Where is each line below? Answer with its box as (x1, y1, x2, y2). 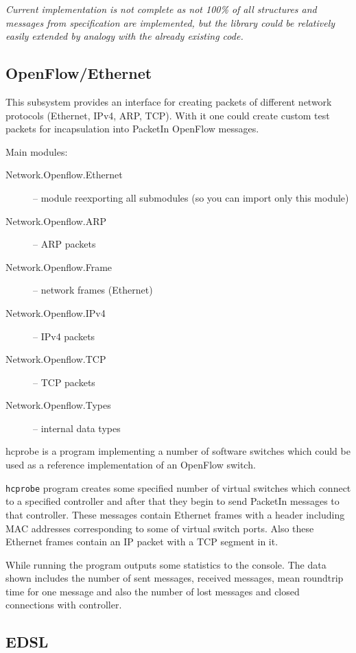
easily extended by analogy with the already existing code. (5, 29, 244, 43)
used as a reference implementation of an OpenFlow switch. (5, 458, 256, 472)
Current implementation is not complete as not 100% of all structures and (5, 2, 317, 16)
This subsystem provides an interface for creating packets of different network (5, 94, 332, 108)
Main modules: (5, 144, 68, 158)
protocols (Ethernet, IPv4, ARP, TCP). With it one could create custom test (5, 108, 330, 122)
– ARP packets (33, 237, 96, 251)
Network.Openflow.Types (5, 398, 111, 412)
